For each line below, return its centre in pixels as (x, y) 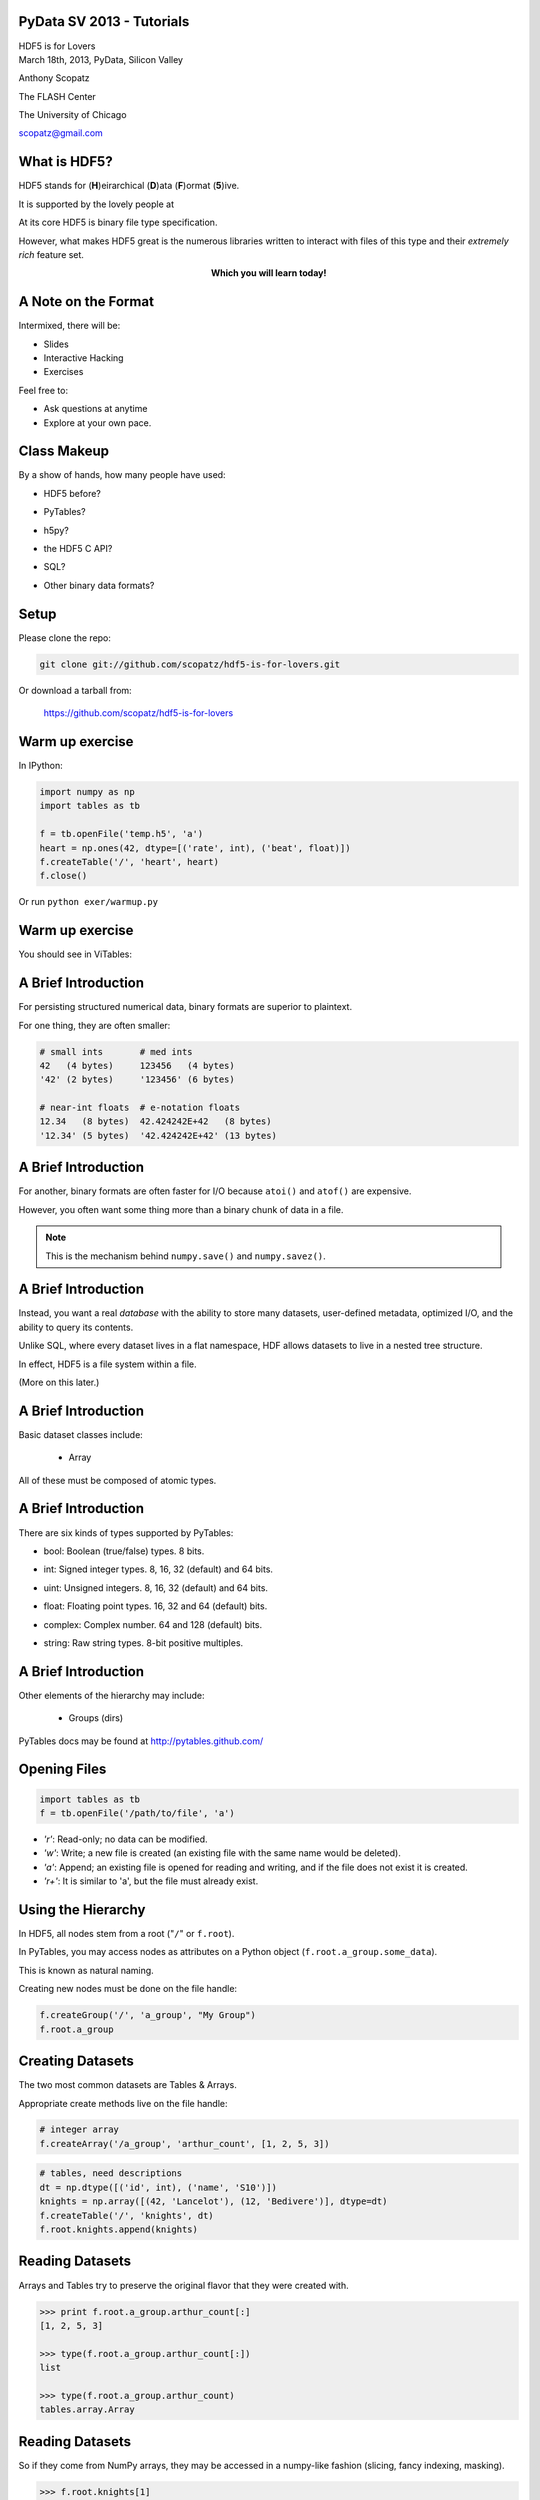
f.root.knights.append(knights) (119, 2229)
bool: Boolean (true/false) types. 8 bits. (124, 1551)
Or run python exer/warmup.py (88, 902)
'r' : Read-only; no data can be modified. (126, 1839)
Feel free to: (43, 390)
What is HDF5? (66, 161)
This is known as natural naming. (86, 1970)
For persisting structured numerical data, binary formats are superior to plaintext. (185, 1007)
